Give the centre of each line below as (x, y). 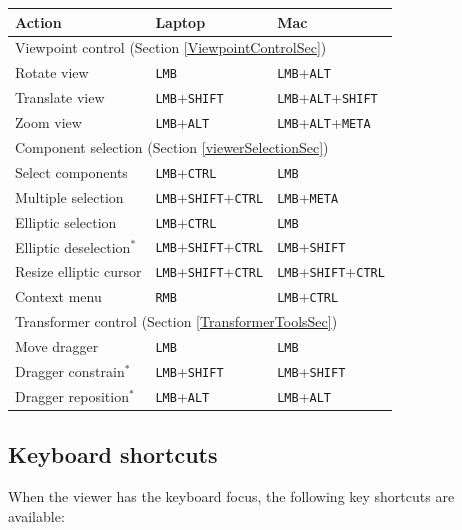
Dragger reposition (72, 395)
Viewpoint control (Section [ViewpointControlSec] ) (171, 47)
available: (36, 515)
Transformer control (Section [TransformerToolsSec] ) (176, 321)
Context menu (58, 296)
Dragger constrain (70, 370)
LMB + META (308, 196)
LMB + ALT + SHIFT (327, 97)
